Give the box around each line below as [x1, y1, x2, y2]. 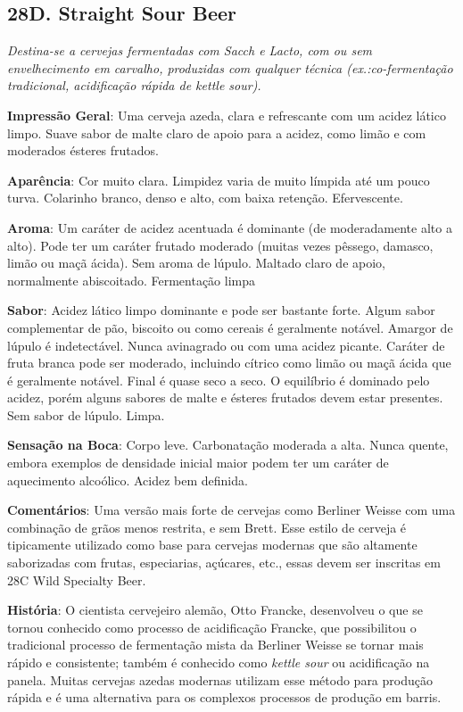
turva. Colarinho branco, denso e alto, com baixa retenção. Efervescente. [7, 188, 403, 207]
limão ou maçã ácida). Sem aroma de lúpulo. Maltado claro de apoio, [7, 253, 385, 272]
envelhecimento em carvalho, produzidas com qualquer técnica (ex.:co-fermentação [7, 58, 453, 77]
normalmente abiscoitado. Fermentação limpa [7, 270, 256, 289]
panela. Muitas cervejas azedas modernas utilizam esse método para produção [7, 670, 433, 689]
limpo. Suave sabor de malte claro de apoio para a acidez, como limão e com [7, 123, 426, 142]
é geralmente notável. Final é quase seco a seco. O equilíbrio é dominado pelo [7, 370, 430, 389]
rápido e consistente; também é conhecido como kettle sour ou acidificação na [7, 653, 430, 672]
